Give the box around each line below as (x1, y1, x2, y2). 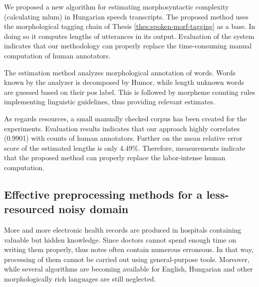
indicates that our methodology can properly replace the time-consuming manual (4, 40, 252, 51)
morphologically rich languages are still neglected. (4, 274, 156, 284)
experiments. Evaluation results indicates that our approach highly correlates (4, 123, 240, 133)
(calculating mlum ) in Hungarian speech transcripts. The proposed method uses (4, 11, 249, 21)
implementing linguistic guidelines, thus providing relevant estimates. (4, 96, 215, 107)
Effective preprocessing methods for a (4, 186, 203, 202)
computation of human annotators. (4, 50, 111, 60)
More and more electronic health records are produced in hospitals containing (4, 225, 242, 235)
